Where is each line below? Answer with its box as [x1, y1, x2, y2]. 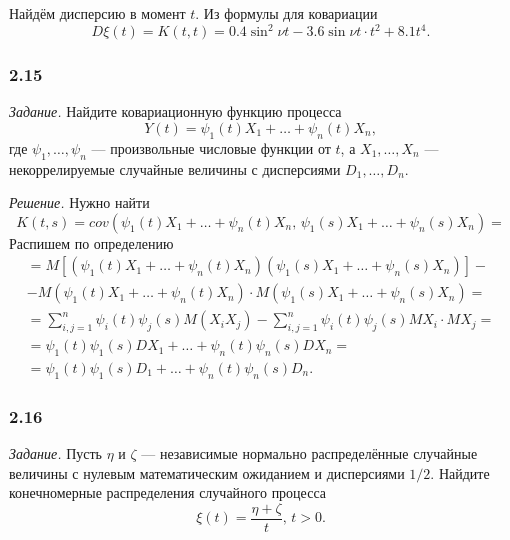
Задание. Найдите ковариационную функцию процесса [9, 101, 342, 122]
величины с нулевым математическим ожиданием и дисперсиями [9, 462, 405, 483]
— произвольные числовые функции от [91, 137, 331, 158]
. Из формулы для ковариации [195, 3, 378, 23]
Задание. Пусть [9, 443, 102, 464]
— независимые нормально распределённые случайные [141, 443, 478, 464]
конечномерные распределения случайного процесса [9, 482, 326, 503]
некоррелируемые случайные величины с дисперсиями [9, 158, 341, 179]
